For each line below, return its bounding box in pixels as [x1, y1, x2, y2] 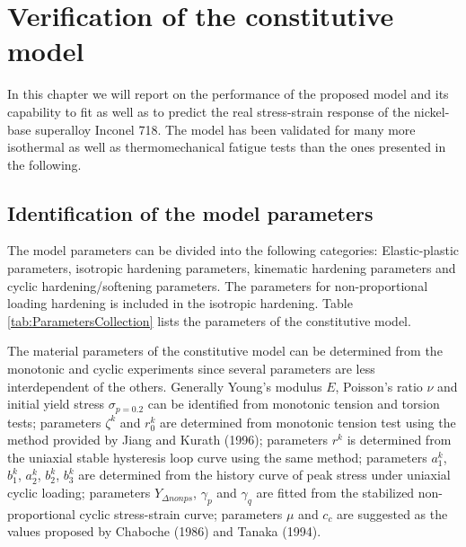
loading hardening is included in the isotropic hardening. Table [7, 294, 353, 313]
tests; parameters [7, 412, 101, 431]
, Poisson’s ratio [335, 376, 423, 395]
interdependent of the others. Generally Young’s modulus [7, 376, 322, 395]
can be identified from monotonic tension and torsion [147, 394, 440, 413]
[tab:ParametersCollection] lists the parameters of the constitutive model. [7, 311, 411, 330]
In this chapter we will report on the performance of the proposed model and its [7, 84, 449, 103]
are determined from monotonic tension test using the [159, 412, 456, 431]
